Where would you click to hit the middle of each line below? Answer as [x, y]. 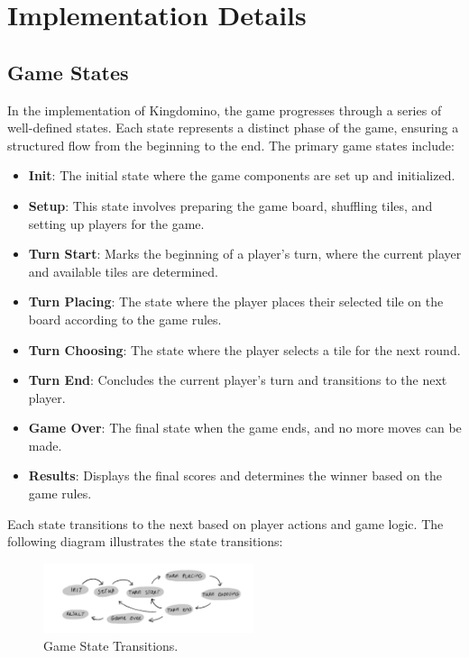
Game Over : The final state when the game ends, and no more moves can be [245, 428]
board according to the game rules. [125, 319]
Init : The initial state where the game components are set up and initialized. [242, 175]
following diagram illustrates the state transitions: [145, 541]
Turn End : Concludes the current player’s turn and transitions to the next [238, 380]
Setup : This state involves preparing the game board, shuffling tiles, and [230, 205]
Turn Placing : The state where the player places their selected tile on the [236, 302]
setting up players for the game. [116, 223]
